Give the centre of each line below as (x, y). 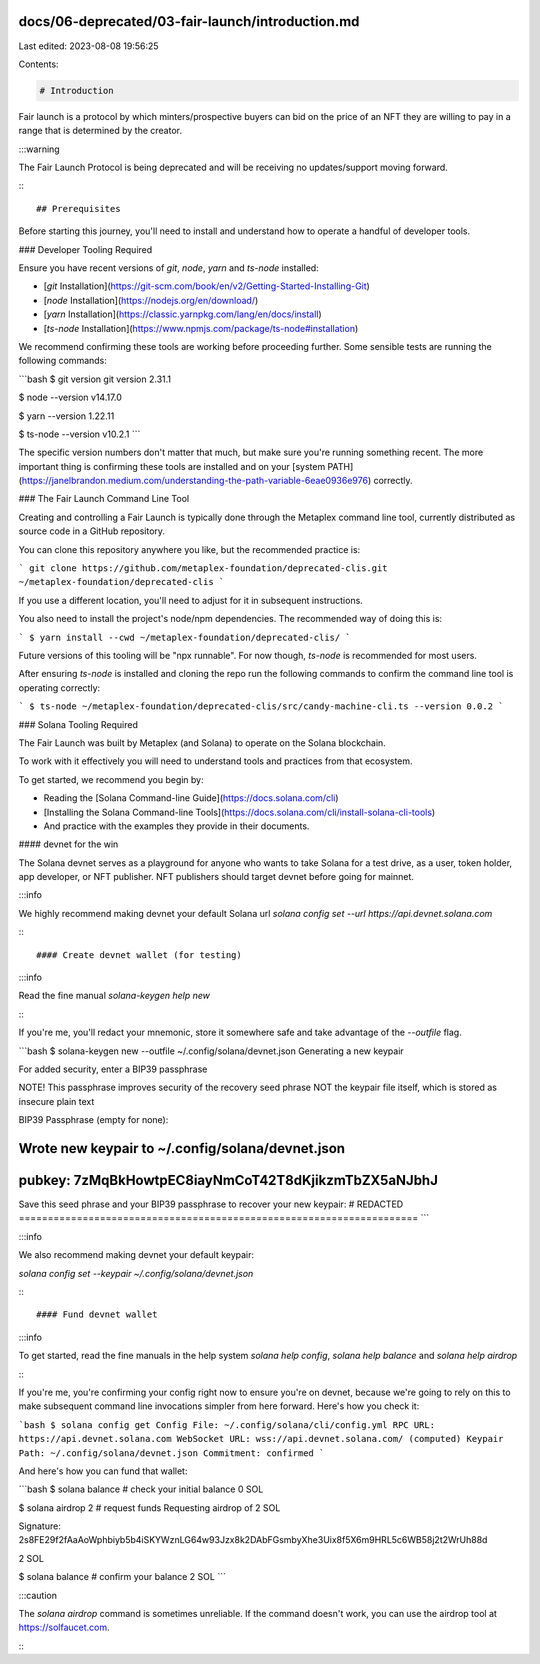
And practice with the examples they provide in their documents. (176, 826)
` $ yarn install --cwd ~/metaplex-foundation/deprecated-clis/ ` (185, 637)
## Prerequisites (78, 208)
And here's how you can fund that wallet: (103, 1471)
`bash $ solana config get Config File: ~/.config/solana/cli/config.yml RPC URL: (226, 1424)
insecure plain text (56, 1101)
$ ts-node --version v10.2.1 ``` (79, 434)
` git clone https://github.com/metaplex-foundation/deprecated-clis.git (203, 568)
